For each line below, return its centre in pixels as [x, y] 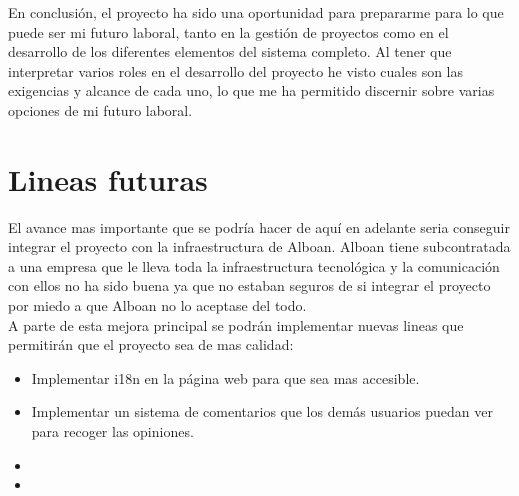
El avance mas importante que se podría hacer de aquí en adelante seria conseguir [259, 226]
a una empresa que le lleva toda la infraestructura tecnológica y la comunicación [254, 265]
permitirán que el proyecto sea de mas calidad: [151, 344]
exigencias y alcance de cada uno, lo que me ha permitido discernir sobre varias [251, 90]
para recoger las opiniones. [112, 431]
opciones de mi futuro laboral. [100, 109]
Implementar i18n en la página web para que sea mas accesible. [225, 377]
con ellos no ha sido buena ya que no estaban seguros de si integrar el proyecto [249, 285]
